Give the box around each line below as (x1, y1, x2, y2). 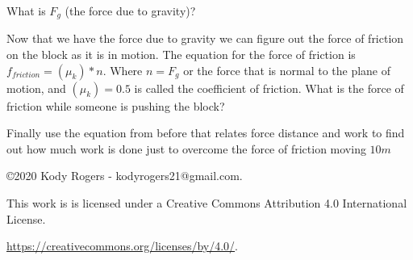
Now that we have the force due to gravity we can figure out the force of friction (6, 30, 404, 47)
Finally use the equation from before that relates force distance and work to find (6, 124, 405, 141)
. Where (102, 61, 143, 78)
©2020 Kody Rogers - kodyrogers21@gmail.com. (6, 167, 243, 184)
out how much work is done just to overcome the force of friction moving (6, 140, 366, 157)
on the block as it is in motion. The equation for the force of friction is (6, 46, 356, 63)
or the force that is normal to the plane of (183, 61, 391, 78)
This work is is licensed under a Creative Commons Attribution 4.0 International (6, 195, 407, 212)
